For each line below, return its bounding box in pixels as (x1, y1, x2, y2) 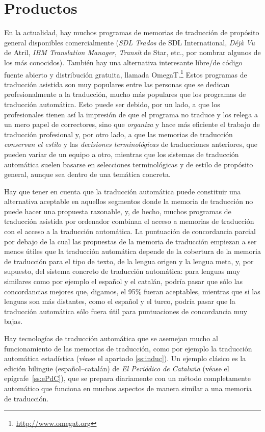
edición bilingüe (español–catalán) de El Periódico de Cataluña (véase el (4, 363, 229, 373)
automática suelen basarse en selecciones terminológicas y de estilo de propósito (4, 159, 253, 169)
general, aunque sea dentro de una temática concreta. (4, 169, 171, 180)
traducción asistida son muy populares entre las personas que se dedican (4, 79, 230, 89)
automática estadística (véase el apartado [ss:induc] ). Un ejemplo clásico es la (4, 353, 246, 364)
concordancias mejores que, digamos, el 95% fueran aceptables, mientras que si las (4, 286, 260, 296)
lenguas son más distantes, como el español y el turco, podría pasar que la (4, 296, 235, 307)
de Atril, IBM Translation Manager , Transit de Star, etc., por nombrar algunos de (4, 47, 261, 58)
